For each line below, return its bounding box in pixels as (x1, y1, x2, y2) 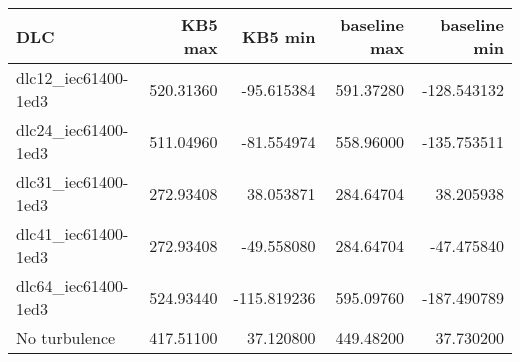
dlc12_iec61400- (16, 66, 129, 89)
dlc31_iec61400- (16, 170, 129, 193)
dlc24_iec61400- (16, 118, 129, 141)
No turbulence (16, 326, 116, 349)
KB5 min (241, 24, 316, 48)
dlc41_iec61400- (16, 222, 129, 245)
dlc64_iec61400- (16, 274, 129, 297)
